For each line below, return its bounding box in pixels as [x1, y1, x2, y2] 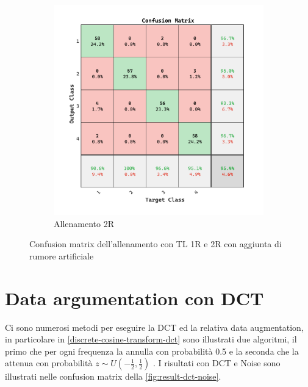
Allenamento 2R [54, 217, 114, 230]
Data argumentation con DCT [5, 285, 264, 310]
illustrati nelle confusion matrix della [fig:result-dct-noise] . [5, 370, 221, 383]
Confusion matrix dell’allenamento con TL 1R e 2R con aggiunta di [29, 237, 282, 250]
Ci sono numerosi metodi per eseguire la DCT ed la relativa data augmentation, [5, 320, 304, 333]
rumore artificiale [29, 249, 94, 262]
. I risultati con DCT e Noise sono [152, 356, 281, 369]
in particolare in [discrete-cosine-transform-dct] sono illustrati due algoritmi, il [5, 333, 297, 345]
